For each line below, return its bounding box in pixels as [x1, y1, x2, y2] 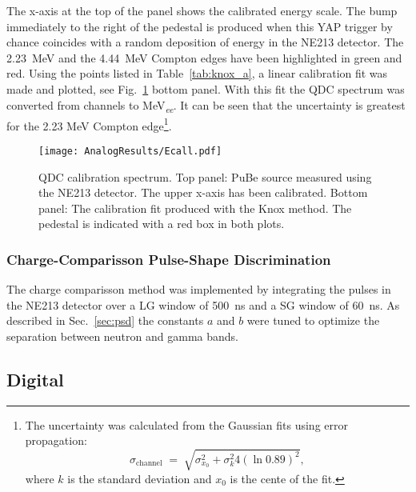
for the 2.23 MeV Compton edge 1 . [6, 114, 172, 134]
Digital [6, 366, 64, 391]
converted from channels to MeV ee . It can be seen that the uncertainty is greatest [6, 96, 406, 115]
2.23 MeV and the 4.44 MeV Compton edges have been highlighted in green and [6, 49, 402, 66]
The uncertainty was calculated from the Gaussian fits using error [25, 416, 348, 433]
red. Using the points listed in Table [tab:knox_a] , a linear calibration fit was [6, 65, 388, 82]
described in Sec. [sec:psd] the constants [6, 312, 204, 329]
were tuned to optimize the [246, 312, 380, 329]
